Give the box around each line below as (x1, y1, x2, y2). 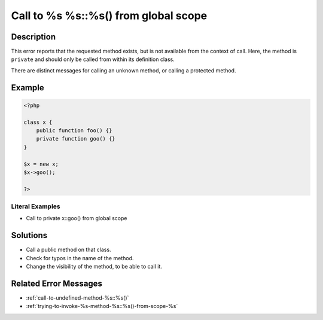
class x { (23, 118, 53, 126)
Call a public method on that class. (26, 246, 111, 254)
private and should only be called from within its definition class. (11, 56, 175, 63)
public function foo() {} (36, 127, 112, 134)
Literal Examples (11, 202, 60, 211)
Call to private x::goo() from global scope (26, 215, 127, 222)
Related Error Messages (11, 278, 103, 288)
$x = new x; (23, 160, 59, 167)
